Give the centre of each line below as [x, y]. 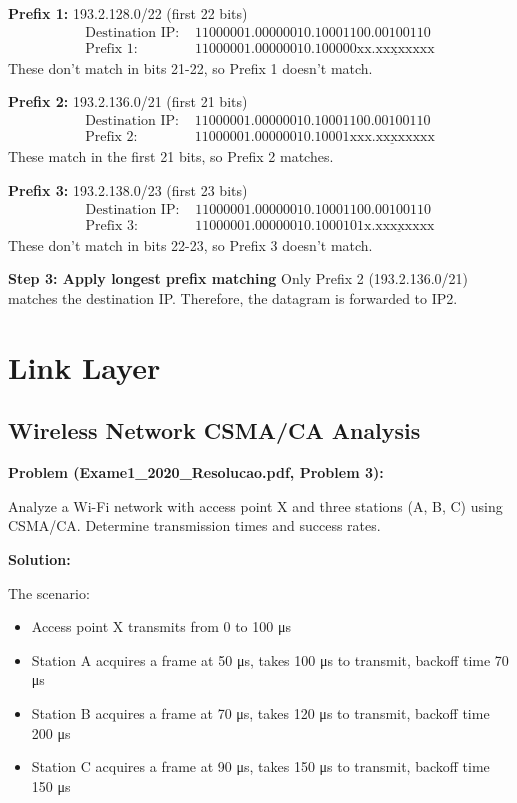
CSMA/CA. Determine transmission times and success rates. [194, 525]
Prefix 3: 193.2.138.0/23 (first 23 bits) [128, 189]
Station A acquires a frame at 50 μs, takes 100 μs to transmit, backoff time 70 [270, 659]
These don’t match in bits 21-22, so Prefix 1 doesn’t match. [190, 67]
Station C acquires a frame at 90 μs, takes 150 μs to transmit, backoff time [260, 766]
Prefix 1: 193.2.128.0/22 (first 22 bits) [128, 13]
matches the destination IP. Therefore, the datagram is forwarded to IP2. [233, 298]
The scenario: [49, 592]
